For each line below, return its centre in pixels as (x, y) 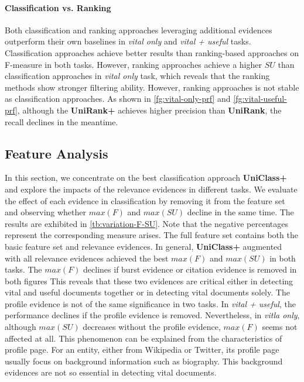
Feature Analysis (57, 153)
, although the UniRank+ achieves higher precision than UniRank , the (149, 110)
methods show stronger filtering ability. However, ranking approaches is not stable (152, 87)
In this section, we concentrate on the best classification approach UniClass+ (146, 178)
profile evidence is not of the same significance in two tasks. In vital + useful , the (150, 303)
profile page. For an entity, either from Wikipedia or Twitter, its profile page (142, 350)
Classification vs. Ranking (58, 7)
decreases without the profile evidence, (152, 327)
